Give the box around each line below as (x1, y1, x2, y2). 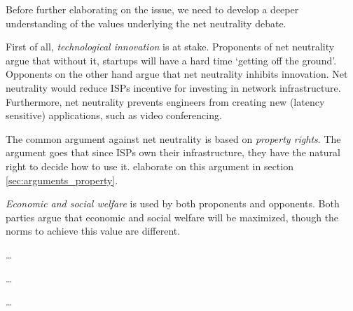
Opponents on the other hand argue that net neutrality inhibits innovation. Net (6, 67, 348, 81)
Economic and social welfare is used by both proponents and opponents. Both (6, 196, 340, 211)
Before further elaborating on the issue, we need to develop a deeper (6, 2, 299, 16)
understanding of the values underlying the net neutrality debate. (6, 15, 286, 30)
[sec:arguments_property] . (6, 172, 118, 187)
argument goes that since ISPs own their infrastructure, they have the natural (6, 145, 340, 160)
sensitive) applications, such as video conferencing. (6, 108, 222, 123)
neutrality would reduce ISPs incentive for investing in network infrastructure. (6, 80, 341, 95)
